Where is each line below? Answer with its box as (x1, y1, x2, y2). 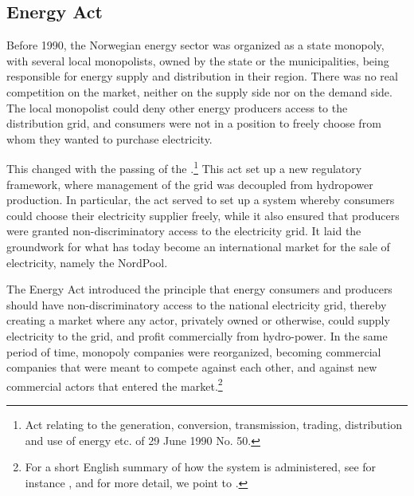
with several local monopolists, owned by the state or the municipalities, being (6, 52, 389, 69)
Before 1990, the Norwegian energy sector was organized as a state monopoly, (6, 37, 385, 53)
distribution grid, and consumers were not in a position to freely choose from (6, 115, 381, 132)
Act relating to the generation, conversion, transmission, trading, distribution (25, 415, 402, 432)
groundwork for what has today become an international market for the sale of (6, 238, 390, 254)
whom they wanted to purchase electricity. (6, 130, 213, 147)
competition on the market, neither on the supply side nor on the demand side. (6, 83, 393, 100)
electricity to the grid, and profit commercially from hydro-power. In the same (6, 327, 388, 344)
